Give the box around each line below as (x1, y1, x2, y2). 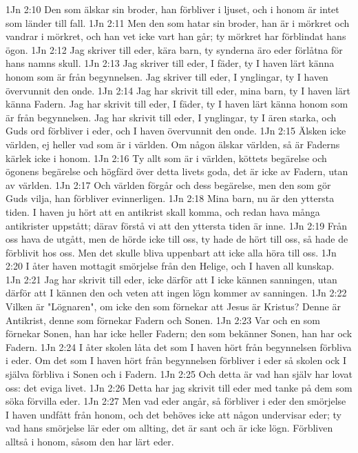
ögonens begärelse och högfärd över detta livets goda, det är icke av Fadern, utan (6, 164, 348, 179)
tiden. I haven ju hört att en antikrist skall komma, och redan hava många (6, 204, 320, 219)
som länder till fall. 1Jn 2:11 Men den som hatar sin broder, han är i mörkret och (6, 15, 350, 30)
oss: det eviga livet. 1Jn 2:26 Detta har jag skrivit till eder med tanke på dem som (6, 380, 352, 394)
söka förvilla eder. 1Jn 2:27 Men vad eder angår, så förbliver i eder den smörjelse (6, 394, 346, 408)
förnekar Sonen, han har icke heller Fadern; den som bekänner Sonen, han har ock (6, 326, 352, 341)
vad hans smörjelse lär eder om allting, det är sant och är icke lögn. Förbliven (6, 421, 333, 435)
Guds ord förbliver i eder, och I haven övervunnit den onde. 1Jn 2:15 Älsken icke (6, 123, 346, 138)
